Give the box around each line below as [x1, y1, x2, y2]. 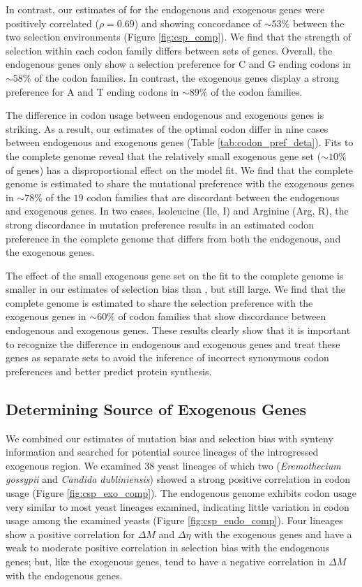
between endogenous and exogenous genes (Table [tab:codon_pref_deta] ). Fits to [6, 135, 354, 150]
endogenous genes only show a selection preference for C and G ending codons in [6, 57, 351, 71]
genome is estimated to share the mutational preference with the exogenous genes [6, 176, 354, 191]
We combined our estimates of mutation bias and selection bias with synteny [6, 430, 333, 445]
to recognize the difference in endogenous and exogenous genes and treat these [6, 336, 340, 351]
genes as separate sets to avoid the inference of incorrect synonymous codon [6, 350, 329, 365]
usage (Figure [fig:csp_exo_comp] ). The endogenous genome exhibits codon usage [6, 486, 357, 500]
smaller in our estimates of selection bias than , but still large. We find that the [6, 282, 346, 296]
